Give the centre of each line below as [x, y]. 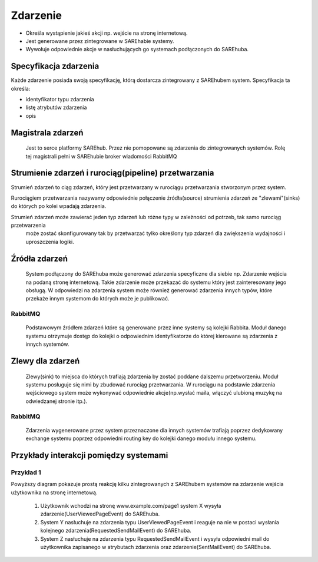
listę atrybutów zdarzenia [56, 108]
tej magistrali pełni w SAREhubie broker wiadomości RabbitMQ [101, 156]
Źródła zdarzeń [39, 258]
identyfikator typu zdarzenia [60, 100]
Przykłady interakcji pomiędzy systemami [90, 455]
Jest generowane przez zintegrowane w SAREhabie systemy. [100, 41]
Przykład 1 [26, 472]
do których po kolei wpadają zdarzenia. [59, 206]
